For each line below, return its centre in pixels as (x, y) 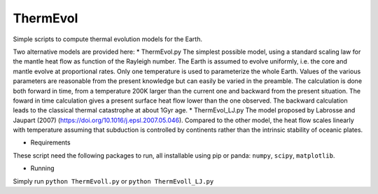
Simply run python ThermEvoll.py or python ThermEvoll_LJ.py (113, 181)
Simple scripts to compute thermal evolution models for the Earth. (108, 39)
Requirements (50, 142)
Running (43, 168)
